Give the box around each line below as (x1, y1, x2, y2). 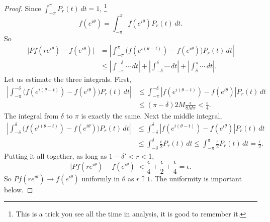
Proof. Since (4, 3, 41, 13)
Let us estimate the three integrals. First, (4, 74, 131, 84)
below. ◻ (4, 184, 33, 194)
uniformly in (81, 173, 120, 183)
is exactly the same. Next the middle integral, (81, 110, 222, 121)
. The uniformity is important (150, 173, 242, 183)
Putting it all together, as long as (4, 150, 107, 161)
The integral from (4, 110, 59, 121)
